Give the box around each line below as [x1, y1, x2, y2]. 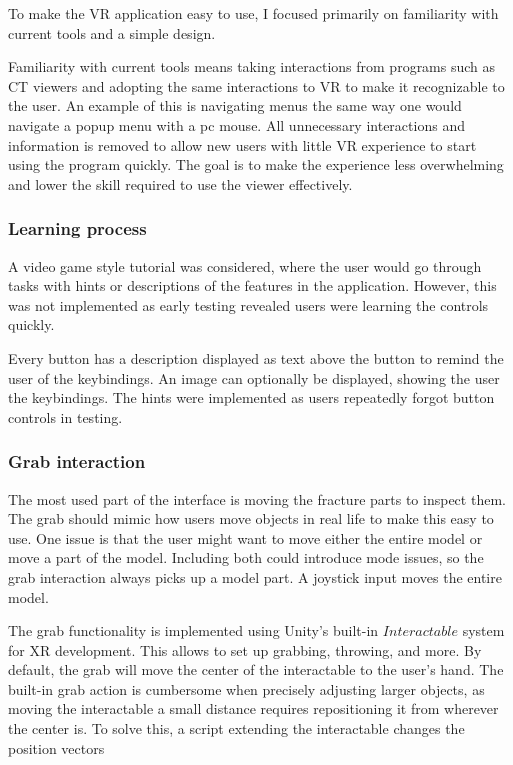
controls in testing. [8, 406, 123, 427]
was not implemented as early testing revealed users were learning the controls [8, 294, 489, 315]
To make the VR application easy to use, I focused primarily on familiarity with [8, 3, 499, 23]
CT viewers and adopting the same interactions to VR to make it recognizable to [8, 75, 505, 96]
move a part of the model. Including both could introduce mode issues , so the [8, 547, 484, 568]
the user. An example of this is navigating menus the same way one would [8, 95, 462, 116]
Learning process [8, 216, 147, 241]
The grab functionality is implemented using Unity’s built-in [8, 620, 379, 641]
